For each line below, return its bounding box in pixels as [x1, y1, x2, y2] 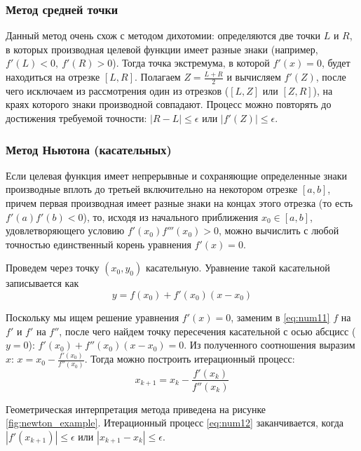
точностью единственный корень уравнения [6, 236, 191, 251]
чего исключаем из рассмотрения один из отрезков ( [6, 83, 229, 97]
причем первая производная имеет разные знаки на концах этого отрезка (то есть [6, 196, 353, 210]
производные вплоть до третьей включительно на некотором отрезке [6, 182, 298, 196]
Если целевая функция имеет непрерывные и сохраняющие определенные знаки [6, 168, 348, 182]
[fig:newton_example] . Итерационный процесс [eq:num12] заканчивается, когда [6, 415, 344, 430]
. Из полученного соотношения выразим [184, 337, 355, 352]
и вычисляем [226, 69, 281, 83]
